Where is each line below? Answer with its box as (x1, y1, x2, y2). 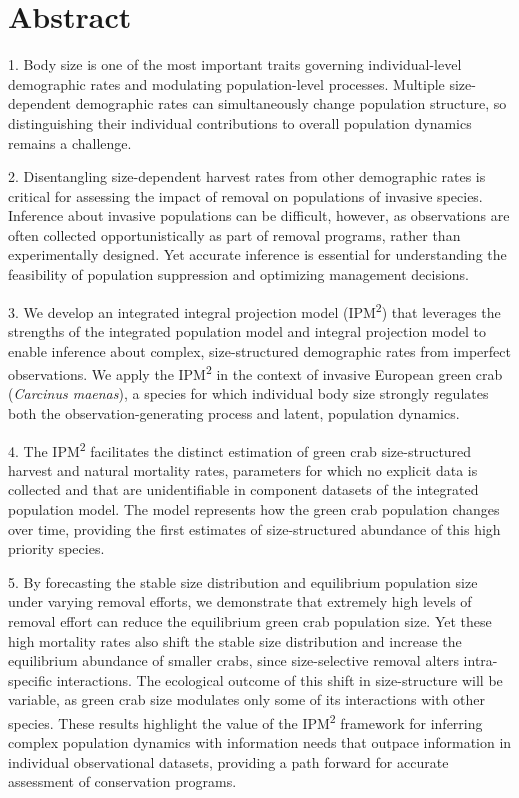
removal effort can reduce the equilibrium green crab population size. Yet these (8, 610, 492, 631)
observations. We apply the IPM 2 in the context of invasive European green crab (8, 361, 503, 384)
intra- (463, 650, 498, 671)
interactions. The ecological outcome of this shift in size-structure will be (56, 669, 503, 690)
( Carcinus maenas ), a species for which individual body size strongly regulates (8, 383, 489, 404)
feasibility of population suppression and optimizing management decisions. (8, 264, 469, 285)
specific (8, 669, 53, 690)
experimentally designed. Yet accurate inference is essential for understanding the (8, 244, 507, 265)
